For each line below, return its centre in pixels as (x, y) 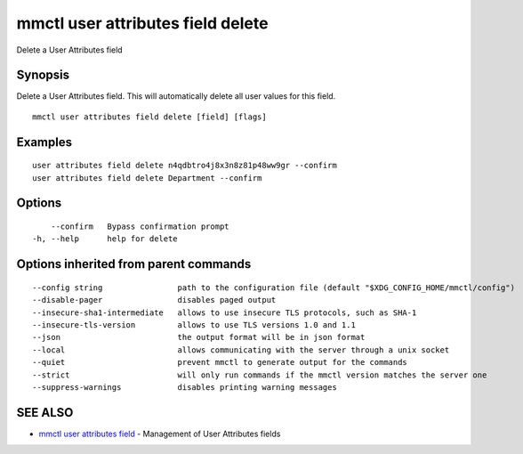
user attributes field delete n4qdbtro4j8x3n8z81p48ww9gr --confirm (185, 166)
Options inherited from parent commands (134, 264)
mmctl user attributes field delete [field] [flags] (149, 117)
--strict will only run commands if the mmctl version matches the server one (260, 375)
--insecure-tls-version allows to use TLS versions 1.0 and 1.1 (194, 325)
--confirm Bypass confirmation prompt (140, 227)
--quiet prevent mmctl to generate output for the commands (220, 362)
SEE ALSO (45, 413)
